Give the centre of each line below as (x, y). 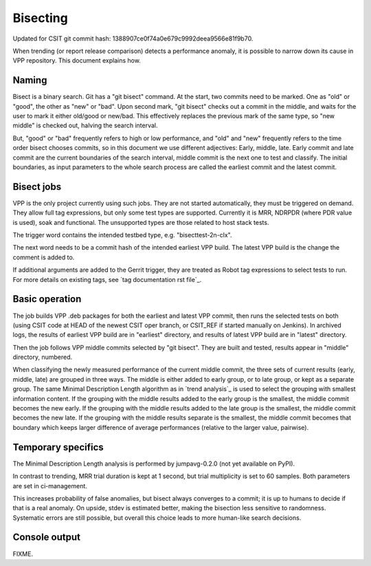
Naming (30, 80)
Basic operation (47, 299)
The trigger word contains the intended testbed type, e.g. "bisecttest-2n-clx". (122, 235)
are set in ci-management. (50, 486)
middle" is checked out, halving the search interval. (85, 126)
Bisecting (40, 18)
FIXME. (23, 554)
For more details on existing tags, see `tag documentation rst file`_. (107, 279)
